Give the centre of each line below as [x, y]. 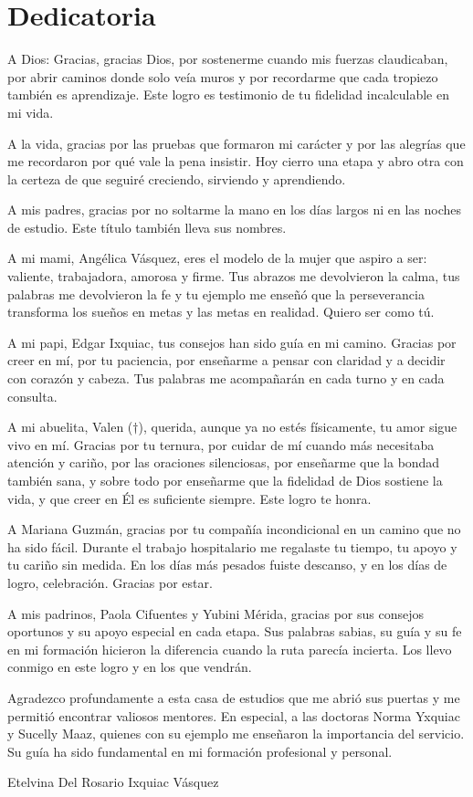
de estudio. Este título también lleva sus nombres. [147, 227]
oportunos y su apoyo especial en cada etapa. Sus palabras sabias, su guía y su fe [235, 631]
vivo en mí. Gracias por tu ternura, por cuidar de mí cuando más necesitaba [221, 444]
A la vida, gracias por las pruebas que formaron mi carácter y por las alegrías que [236, 143]
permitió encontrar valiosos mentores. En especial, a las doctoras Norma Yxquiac [234, 715]
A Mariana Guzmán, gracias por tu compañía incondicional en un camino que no [234, 529]
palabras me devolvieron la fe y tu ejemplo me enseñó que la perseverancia [216, 294]
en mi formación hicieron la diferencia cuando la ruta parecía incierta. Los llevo [230, 649]
